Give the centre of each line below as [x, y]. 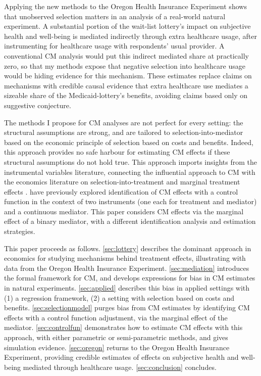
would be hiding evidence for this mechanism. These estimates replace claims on [128, 76]
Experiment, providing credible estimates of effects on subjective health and [121, 357]
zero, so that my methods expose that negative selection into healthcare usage [125, 65]
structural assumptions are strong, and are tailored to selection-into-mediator [124, 132]
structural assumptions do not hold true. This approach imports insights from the [131, 161]
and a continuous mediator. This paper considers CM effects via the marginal [124, 211]
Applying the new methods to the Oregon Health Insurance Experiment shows [125, 6]
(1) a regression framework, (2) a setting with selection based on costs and [119, 297]
